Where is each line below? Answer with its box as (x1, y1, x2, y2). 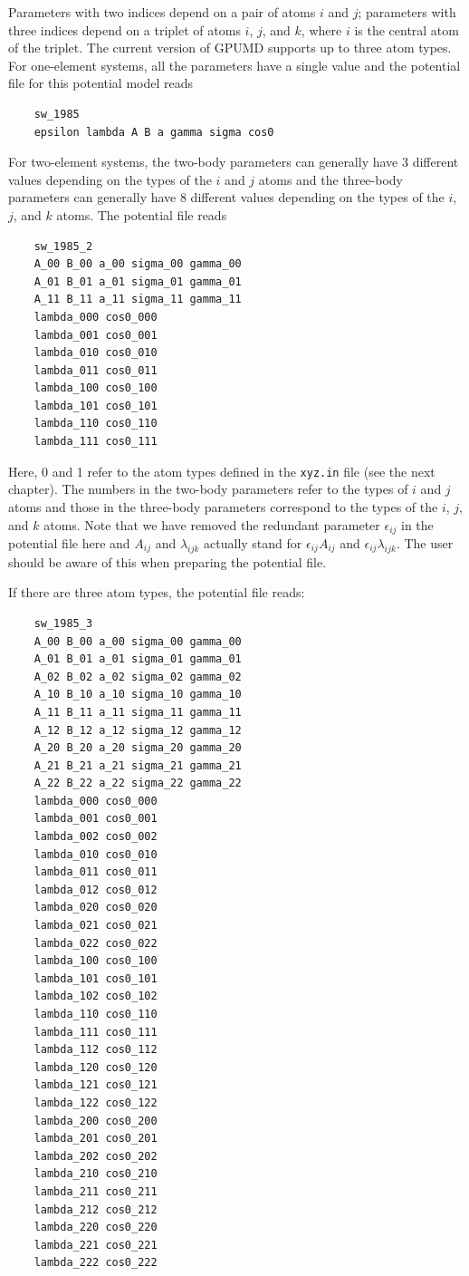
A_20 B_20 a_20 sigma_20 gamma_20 (33, 741, 242, 755)
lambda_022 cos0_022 (33, 936, 158, 950)
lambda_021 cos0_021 (33, 919, 158, 933)
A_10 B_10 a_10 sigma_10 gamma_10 (33, 688, 242, 701)
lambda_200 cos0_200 (33, 1114, 158, 1127)
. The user (396, 533, 454, 552)
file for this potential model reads (8, 73, 194, 92)
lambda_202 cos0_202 (33, 1149, 158, 1163)
